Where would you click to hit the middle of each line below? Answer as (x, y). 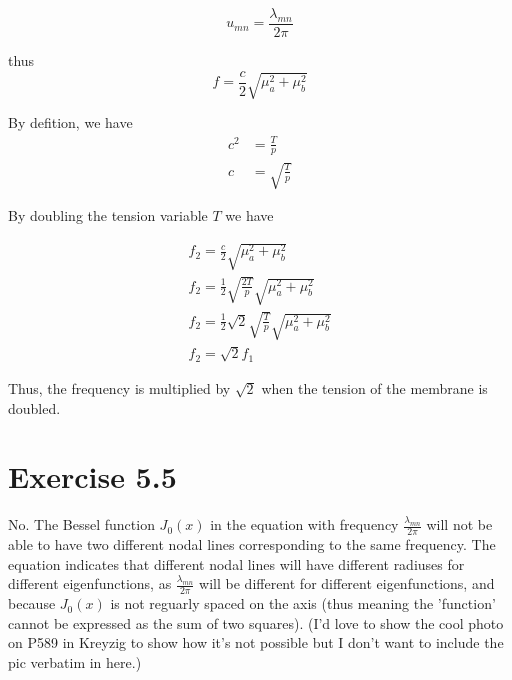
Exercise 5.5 (92, 476)
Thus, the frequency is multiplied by (119, 387)
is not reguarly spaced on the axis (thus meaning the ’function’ (303, 603)
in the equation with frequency (304, 524)
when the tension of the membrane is (374, 387)
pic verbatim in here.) (75, 661)
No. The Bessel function (81, 524)
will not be (459, 524)
